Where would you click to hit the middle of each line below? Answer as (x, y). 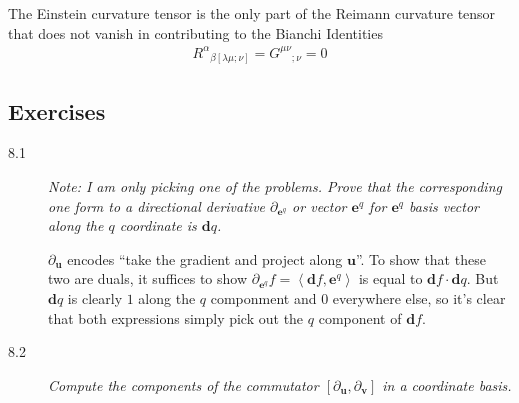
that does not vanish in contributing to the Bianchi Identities (195, 32)
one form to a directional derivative (157, 205)
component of (360, 317)
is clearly (95, 298)
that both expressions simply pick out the (176, 317)
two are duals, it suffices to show (148, 278)
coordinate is (158, 225)
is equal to (390, 278)
